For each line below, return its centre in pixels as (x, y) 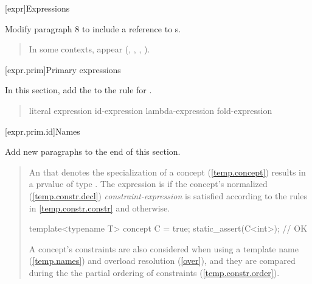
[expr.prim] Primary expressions (63, 69)
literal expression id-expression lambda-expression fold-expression (151, 110)
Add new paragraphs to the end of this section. (93, 151)
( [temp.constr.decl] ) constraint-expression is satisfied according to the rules (168, 195)
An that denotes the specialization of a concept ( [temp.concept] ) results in (167, 172)
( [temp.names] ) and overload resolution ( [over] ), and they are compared (162, 261)
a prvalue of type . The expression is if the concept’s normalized (148, 184)
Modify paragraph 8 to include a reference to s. (93, 28)
